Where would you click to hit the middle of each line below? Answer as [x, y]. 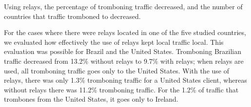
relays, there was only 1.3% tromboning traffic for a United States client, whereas [125, 80]
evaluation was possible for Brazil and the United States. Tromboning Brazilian [123, 51]
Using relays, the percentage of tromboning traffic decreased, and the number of [123, 6]
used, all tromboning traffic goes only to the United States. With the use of [116, 70]
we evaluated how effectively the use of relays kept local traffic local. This [114, 42]
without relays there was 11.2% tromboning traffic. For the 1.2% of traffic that [121, 89]
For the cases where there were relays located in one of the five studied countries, [125, 32]
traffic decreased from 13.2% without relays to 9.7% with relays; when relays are [124, 61]
